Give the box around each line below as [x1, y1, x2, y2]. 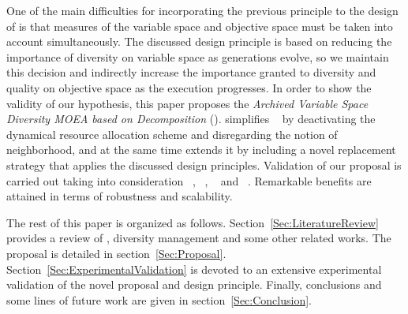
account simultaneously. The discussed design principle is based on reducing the [6, 33, 392, 50]
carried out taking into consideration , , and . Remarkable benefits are [6, 172, 372, 189]
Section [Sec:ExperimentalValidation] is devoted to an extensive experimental [6, 260, 382, 277]
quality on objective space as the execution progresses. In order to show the [6, 79, 372, 95]
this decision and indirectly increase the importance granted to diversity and [6, 64, 376, 80]
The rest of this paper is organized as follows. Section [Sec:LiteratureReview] [6, 214, 379, 230]
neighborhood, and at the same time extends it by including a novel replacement [6, 141, 396, 158]
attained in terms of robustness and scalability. [6, 188, 233, 204]
